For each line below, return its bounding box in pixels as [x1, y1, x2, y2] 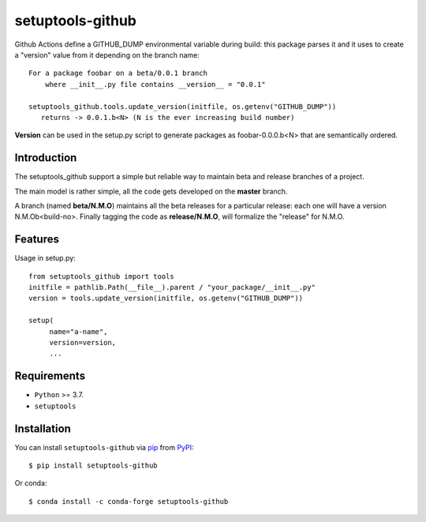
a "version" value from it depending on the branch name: [14, 50, 200, 59]
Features [14, 233, 59, 246]
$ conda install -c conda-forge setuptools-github [28, 497, 229, 505]
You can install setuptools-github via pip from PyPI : [14, 442, 194, 452]
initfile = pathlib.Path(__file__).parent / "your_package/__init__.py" [28, 283, 316, 292]
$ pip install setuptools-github [28, 460, 158, 470]
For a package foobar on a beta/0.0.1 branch [28, 69, 208, 78]
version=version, [49, 338, 117, 347]
